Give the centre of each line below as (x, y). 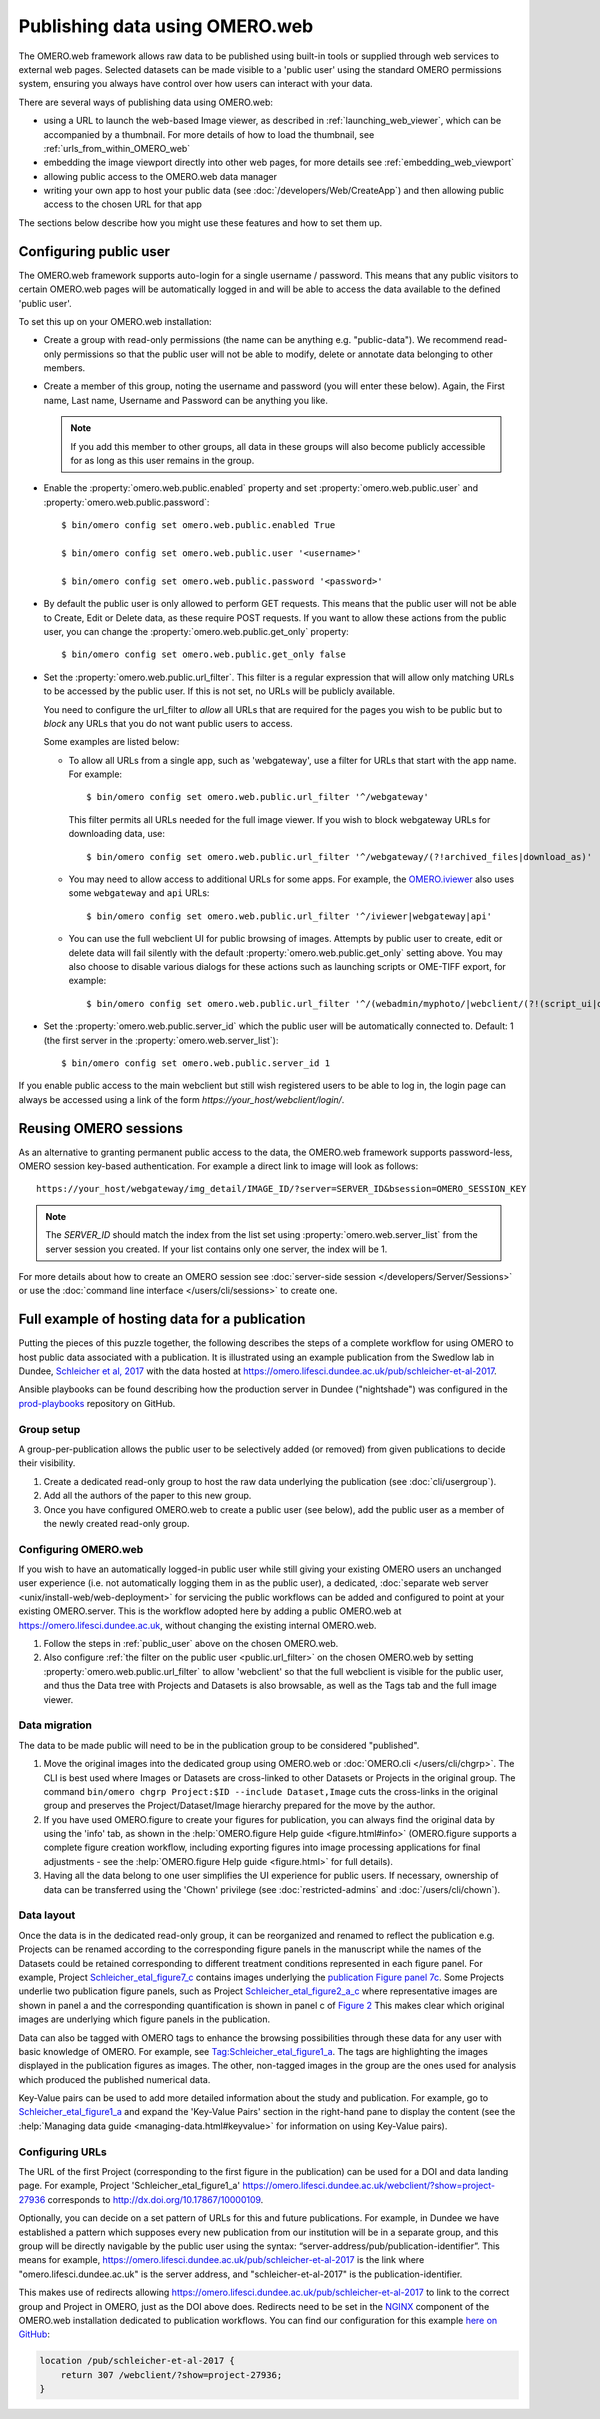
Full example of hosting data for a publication (162, 1319)
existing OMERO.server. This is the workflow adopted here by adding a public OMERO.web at (210, 1611)
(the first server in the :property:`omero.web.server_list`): (161, 1040)
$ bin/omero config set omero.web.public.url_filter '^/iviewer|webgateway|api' (289, 916)
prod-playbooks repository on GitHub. (97, 1403)
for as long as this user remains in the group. (162, 461)
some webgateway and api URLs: (139, 893)
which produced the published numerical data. (114, 2079)
